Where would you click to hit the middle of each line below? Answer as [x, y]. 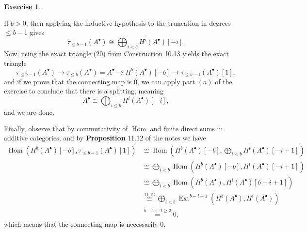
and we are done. [29, 112]
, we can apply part [166, 81]
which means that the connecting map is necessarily [81, 224]
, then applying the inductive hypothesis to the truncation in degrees [128, 23]
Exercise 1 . [22, 6]
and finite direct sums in [186, 128]
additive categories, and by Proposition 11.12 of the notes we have [105, 138]
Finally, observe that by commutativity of [66, 128]
